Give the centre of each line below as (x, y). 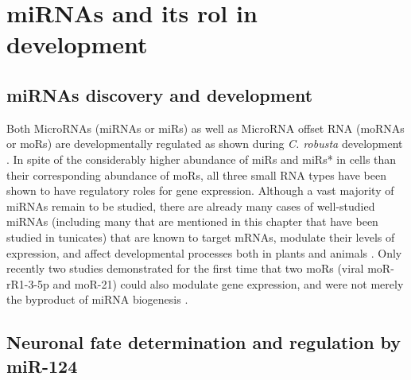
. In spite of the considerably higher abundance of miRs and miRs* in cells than (202, 159)
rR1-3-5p (28, 283)
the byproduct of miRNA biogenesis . (97, 299)
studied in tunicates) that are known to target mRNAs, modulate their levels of (201, 237)
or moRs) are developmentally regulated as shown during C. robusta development (205, 143)
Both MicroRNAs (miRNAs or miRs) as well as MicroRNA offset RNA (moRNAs (205, 128)
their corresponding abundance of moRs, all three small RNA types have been (197, 174)
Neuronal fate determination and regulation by (204, 342)
